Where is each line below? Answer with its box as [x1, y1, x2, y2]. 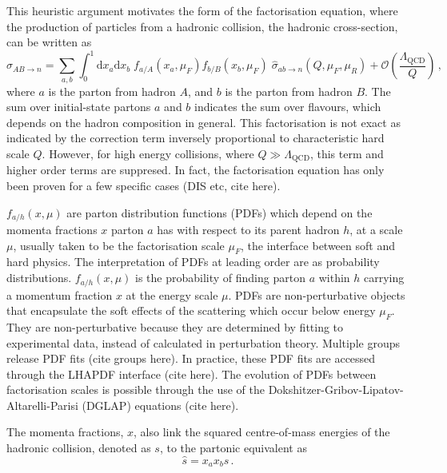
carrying [364, 269, 405, 286]
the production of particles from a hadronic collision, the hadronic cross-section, [6, 18, 398, 34]
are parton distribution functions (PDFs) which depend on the [66, 204, 373, 221]
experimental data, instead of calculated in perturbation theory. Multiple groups [6, 334, 400, 351]
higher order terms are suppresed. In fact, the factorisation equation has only [6, 161, 385, 178]
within [318, 269, 350, 286]
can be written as [6, 34, 92, 50]
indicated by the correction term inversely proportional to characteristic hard [6, 129, 385, 146]
